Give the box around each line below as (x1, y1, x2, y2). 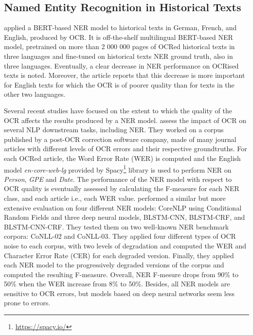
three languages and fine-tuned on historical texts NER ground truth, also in (4, 51, 233, 61)
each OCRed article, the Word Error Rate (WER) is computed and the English (4, 153, 241, 163)
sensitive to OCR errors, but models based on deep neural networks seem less (4, 288, 235, 298)
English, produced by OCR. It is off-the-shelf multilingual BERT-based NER (4, 32, 233, 42)
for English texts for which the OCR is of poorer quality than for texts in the (4, 79, 235, 89)
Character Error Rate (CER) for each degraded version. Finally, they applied (4, 250, 234, 260)
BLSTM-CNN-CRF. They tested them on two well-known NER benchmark (4, 221, 229, 231)
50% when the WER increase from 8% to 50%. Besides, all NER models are (4, 279, 230, 289)
